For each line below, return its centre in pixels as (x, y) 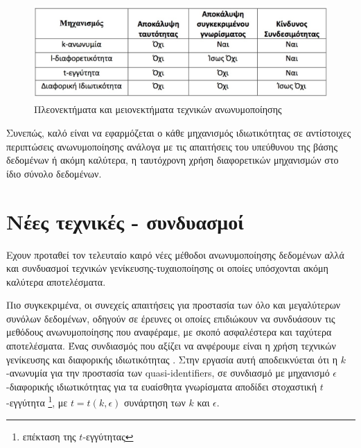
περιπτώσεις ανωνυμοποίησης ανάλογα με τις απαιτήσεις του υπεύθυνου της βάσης (172, 146)
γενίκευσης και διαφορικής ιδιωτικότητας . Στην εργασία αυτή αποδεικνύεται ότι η (172, 359)
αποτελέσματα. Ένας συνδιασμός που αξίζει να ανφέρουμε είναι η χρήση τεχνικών (171, 346)
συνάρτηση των (155, 403)
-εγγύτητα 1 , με (37, 402)
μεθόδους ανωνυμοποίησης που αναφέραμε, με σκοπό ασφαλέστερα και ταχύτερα (169, 332)
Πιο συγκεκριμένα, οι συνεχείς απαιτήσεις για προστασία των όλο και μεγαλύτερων (174, 305)
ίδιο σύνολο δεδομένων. (54, 173)
